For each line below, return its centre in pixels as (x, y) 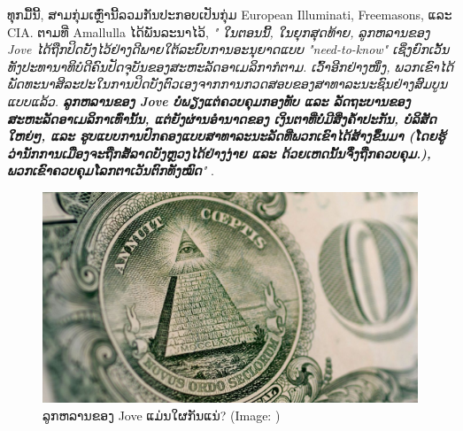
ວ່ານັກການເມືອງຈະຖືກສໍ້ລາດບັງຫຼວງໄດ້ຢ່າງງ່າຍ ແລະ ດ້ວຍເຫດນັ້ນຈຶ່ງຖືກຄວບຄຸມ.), (219, 153)
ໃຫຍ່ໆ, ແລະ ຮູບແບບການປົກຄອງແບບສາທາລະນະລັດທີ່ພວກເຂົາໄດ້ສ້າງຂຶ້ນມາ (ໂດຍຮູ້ (227, 136)
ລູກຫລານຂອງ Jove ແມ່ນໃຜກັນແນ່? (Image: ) (162, 416)
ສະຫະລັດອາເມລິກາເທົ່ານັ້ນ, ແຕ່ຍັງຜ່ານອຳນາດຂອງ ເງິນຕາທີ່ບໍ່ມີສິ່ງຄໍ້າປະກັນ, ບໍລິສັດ (222, 118)
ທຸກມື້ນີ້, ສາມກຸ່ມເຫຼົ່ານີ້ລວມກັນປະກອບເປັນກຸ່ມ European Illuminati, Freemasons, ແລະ (230, 14)
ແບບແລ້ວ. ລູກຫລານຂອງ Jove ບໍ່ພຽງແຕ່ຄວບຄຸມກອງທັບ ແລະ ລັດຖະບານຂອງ (209, 100)
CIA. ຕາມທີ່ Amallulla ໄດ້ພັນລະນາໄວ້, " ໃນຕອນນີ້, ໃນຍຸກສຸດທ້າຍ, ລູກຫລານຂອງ (219, 31)
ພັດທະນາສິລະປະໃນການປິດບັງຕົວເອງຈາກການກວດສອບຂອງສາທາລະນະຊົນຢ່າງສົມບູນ (228, 84)
